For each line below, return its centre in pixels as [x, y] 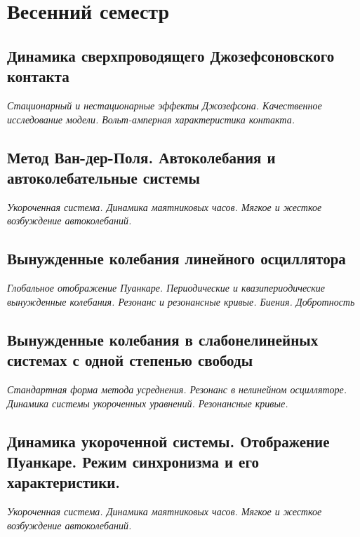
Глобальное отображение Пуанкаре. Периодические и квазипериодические [166, 288]
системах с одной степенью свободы [130, 360]
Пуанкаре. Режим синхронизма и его [133, 461]
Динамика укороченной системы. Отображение [168, 441]
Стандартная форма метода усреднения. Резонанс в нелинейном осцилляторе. [177, 389]
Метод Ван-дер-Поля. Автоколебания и [141, 157]
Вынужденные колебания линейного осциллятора [176, 258]
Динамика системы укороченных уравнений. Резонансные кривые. [148, 403]
